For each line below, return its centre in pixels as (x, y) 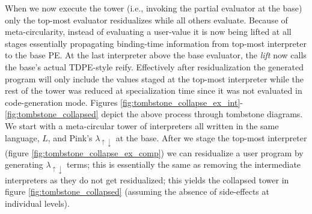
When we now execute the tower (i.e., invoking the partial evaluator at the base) (154, 8)
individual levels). (37, 203)
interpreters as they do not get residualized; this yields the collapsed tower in (147, 179)
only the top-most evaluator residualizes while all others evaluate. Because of (146, 20)
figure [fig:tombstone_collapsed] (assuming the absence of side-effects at (137, 191)
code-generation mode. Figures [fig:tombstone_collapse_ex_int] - (124, 102)
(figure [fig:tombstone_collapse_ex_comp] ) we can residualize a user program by (154, 152)
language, (22, 137)
